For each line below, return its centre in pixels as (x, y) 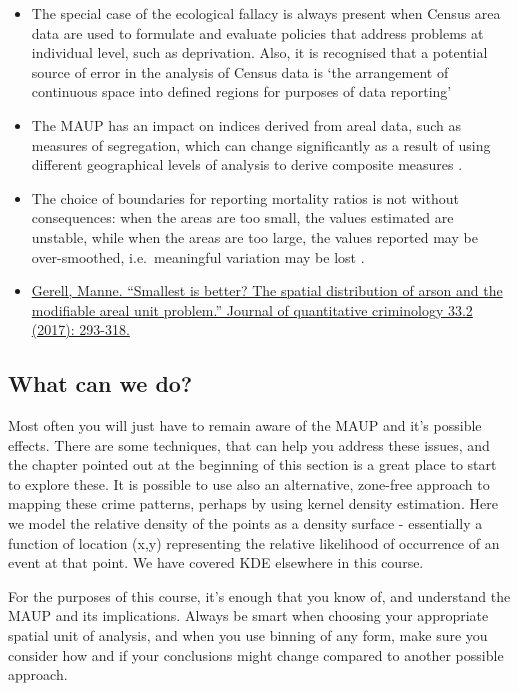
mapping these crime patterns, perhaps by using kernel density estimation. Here (253, 503)
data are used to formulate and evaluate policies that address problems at (257, 32)
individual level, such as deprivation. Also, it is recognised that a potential (259, 52)
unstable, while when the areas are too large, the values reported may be (254, 236)
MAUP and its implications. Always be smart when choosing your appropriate (248, 615)
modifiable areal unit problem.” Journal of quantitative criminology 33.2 (252, 309)
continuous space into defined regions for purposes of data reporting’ (241, 91)
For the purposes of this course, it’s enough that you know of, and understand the (259, 595)
